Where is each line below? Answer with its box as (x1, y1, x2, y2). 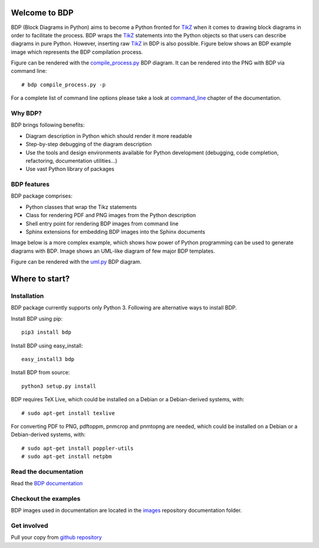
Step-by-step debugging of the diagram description (25, 141, 152, 148)
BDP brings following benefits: (11, 121, 85, 128)
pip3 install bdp (21, 329, 71, 336)
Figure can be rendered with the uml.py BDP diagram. (11, 258, 142, 266)
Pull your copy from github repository (11, 534, 102, 541)
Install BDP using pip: (11, 315, 63, 322)
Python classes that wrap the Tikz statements (25, 203, 137, 210)
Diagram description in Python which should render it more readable (25, 132, 192, 139)
